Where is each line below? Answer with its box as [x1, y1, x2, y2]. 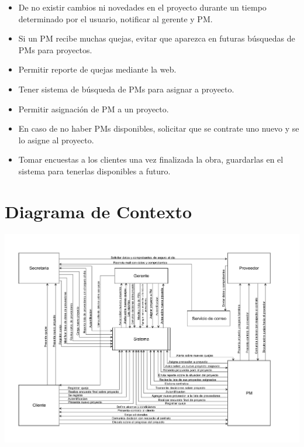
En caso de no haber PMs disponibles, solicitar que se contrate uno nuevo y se [18, 122, 299, 135]
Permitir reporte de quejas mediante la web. [18, 63, 177, 75]
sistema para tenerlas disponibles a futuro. [18, 164, 171, 177]
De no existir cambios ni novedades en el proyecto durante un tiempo [18, 1, 267, 13]
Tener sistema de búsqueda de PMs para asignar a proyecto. [18, 82, 234, 95]
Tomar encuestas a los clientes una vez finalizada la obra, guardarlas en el [18, 153, 284, 166]
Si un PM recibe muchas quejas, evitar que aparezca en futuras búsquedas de [18, 32, 295, 44]
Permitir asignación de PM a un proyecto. [18, 102, 169, 115]
